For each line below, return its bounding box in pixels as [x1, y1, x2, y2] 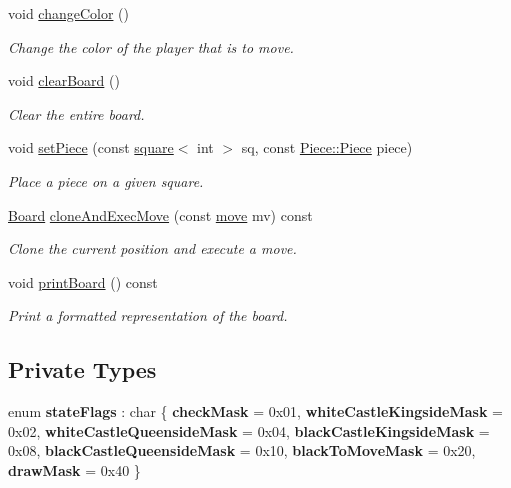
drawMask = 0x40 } [8, 459, 141, 480]
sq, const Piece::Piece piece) [241, 137, 413, 158]
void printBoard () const [8, 271, 158, 292]
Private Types [8, 354, 157, 385]
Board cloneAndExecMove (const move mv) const [8, 204, 313, 225]
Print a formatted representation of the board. [8, 305, 288, 326]
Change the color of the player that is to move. [8, 36, 294, 57]
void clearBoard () [8, 70, 120, 91]
